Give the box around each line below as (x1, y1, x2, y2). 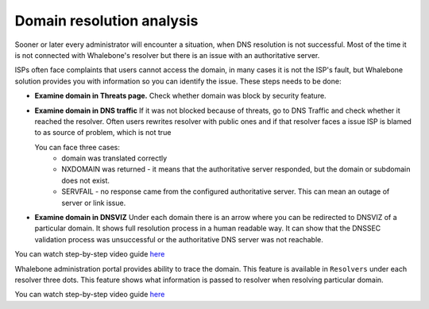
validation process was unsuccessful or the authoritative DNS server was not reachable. (34, 234, 323, 244)
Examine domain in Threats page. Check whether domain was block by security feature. (34, 91, 327, 101)
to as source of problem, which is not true (34, 128, 172, 137)
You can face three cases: (34, 142, 121, 152)
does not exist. (61, 176, 110, 185)
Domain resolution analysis (14, 12, 199, 29)
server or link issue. (61, 198, 126, 207)
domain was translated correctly (61, 153, 168, 163)
